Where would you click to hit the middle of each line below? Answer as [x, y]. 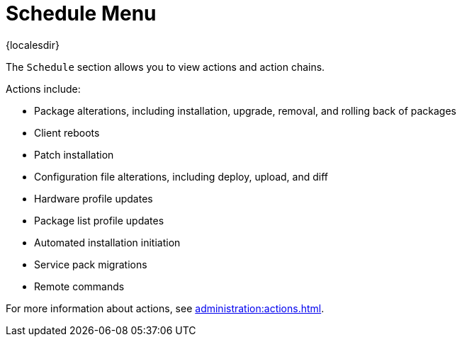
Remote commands [79, 286]
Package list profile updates [99, 220]
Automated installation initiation [107, 242]
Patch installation [74, 154]
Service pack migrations [91, 264]
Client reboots [67, 132]
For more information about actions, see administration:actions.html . [165, 308]
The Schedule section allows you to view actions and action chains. [165, 67]
